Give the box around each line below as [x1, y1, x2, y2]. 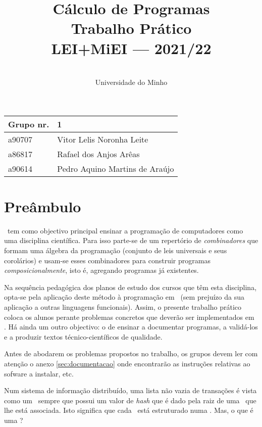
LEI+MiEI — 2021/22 [51, 37, 212, 58]
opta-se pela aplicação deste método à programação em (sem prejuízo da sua [4, 292, 244, 302]
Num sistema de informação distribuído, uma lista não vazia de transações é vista [4, 385, 257, 396]
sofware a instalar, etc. [4, 368, 74, 378]
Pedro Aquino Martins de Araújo [57, 162, 174, 174]
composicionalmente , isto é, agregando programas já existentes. [4, 265, 199, 275]
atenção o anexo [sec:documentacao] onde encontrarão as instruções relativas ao [4, 358, 250, 368]
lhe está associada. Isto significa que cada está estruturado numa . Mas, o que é [4, 405, 253, 415]
